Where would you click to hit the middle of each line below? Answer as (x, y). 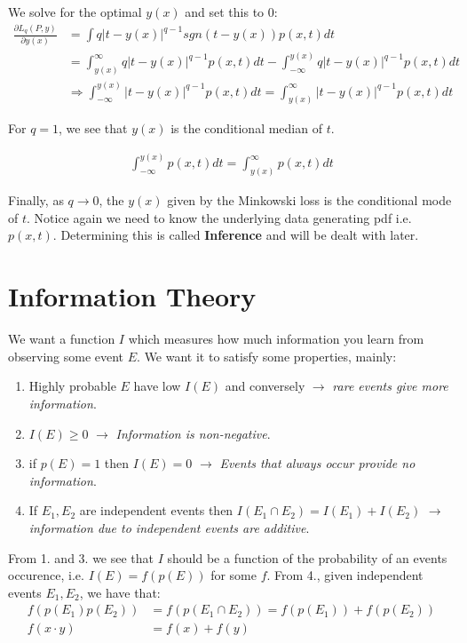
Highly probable (72, 386)
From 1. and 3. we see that (81, 557)
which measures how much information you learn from (276, 339)
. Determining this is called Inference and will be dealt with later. (236, 235)
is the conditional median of (246, 128)
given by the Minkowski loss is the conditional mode (309, 200)
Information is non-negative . (193, 433)
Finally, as (36, 200)
